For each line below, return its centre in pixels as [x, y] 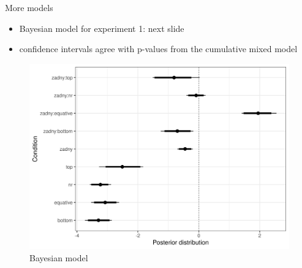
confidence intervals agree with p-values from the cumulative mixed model [158, 49]
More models [29, 7]
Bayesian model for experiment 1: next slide [102, 28]
